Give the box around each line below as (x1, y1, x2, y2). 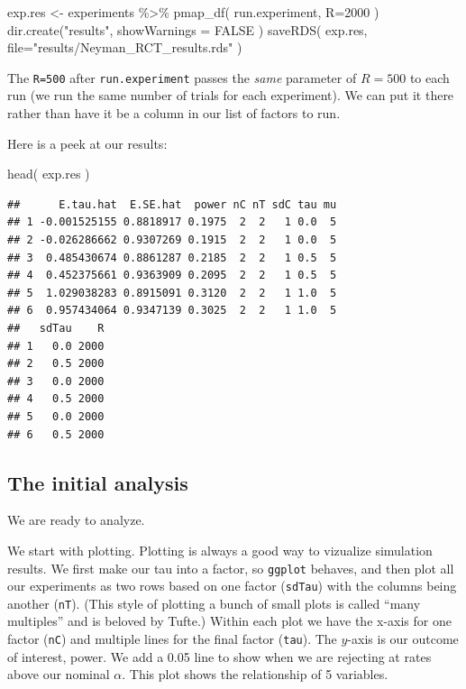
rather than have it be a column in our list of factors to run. (7, 104, 341, 123)
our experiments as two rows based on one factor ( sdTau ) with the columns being (7, 576, 457, 595)
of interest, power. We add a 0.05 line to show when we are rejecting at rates (7, 647, 432, 666)
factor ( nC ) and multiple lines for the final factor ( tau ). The (7, 629, 337, 648)
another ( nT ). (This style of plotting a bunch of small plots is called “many (7, 593, 421, 612)
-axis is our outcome (347, 629, 459, 648)
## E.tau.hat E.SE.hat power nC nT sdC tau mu (7, 198, 337, 211)
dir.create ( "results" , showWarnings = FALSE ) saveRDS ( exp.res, (7, 20, 368, 39)
